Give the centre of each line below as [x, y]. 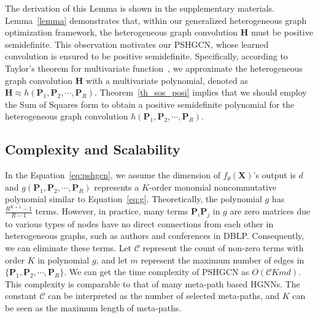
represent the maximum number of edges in [223, 259]
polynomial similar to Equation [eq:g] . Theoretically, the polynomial [134, 199]
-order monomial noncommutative [213, 187]
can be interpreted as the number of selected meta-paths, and [164, 296]
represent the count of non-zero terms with [223, 247]
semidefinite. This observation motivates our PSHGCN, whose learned [137, 44]
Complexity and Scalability [93, 149]
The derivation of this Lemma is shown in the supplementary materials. [140, 8]
